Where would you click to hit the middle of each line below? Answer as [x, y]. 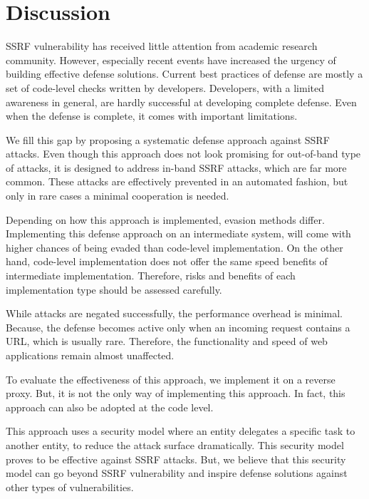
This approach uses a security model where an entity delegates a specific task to [181, 431]
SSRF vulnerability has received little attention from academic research [162, 46]
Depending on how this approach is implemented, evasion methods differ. [165, 219]
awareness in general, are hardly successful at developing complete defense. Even [181, 102]
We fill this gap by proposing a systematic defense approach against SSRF [168, 139]
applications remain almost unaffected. [90, 355]
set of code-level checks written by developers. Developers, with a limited [165, 87]
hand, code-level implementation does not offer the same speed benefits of [167, 261]
